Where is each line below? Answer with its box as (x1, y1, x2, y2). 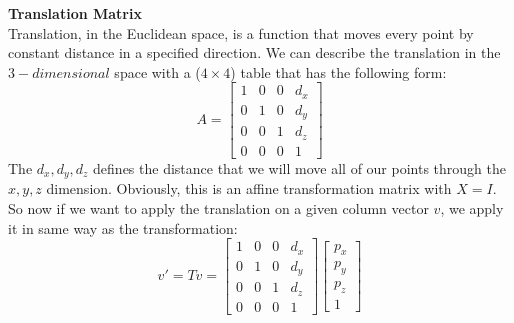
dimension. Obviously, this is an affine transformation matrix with (46, 178, 452, 199)
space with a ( (114, 61, 201, 82)
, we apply (440, 197, 504, 218)
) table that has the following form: (230, 61, 447, 82)
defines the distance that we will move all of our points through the (93, 157, 506, 178)
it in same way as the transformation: (8, 217, 238, 238)
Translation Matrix (8, 3, 142, 23)
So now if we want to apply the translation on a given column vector (8, 197, 429, 218)
